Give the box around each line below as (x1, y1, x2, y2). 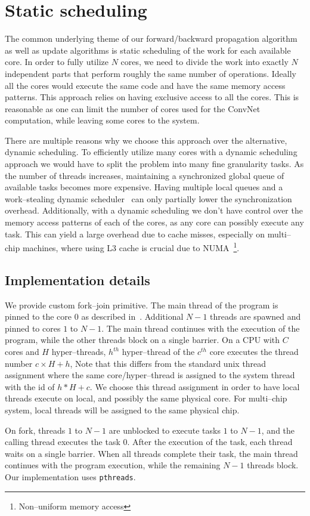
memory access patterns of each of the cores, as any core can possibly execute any (5, 216, 304, 228)
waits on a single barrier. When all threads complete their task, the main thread (5, 447, 298, 459)
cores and (5, 345, 39, 358)
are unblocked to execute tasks (108, 424, 221, 436)
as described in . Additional (81, 310, 184, 323)
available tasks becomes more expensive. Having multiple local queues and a (5, 181, 283, 193)
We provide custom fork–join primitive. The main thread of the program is (5, 298, 278, 311)
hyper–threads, (51, 345, 106, 358)
